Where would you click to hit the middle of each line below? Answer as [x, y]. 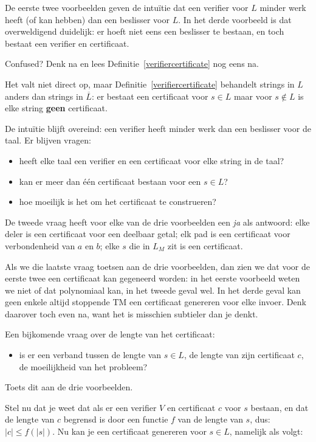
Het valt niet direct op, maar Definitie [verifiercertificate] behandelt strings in [150, 84]
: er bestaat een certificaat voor [150, 96]
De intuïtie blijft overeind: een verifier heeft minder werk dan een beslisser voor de [158, 128]
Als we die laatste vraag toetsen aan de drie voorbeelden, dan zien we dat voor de [158, 266]
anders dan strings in [44, 96]
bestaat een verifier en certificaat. [67, 43]
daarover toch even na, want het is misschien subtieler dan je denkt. [132, 313]
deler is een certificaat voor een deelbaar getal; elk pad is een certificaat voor [148, 234]
